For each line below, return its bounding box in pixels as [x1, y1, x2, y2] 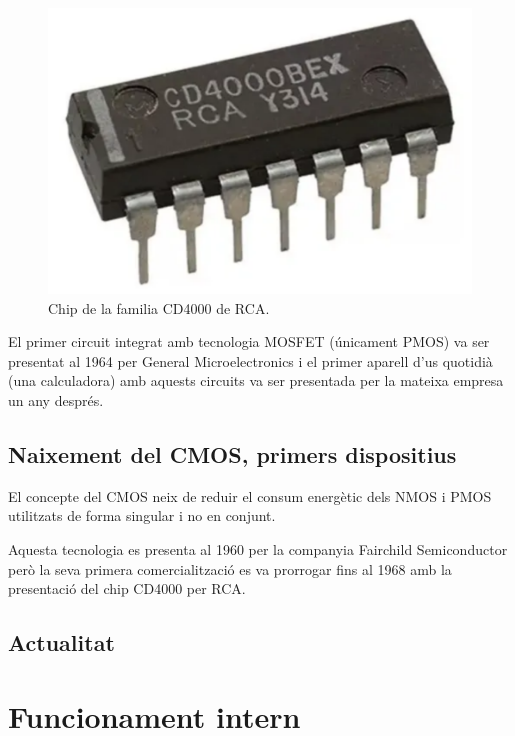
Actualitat [8, 627, 115, 658]
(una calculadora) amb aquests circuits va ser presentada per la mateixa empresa [8, 370, 504, 391]
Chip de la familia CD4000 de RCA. [48, 297, 270, 318]
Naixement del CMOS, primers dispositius [8, 439, 457, 470]
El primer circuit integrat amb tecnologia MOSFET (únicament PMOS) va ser [8, 331, 490, 352]
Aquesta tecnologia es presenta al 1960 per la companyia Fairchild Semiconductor [8, 539, 508, 560]
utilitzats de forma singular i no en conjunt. [8, 505, 276, 526]
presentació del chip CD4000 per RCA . [8, 578, 246, 599]
